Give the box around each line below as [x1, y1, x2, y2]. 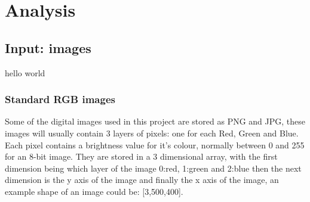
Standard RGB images [5, 92, 115, 107]
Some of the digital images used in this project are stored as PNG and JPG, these [5, 115, 306, 128]
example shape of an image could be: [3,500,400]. [5, 185, 183, 197]
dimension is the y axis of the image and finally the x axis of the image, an [5, 173, 279, 186]
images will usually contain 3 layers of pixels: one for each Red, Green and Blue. [5, 126, 299, 139]
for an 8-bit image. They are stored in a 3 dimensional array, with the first [5, 150, 278, 163]
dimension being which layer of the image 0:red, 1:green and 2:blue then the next [5, 161, 302, 174]
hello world [5, 66, 45, 79]
